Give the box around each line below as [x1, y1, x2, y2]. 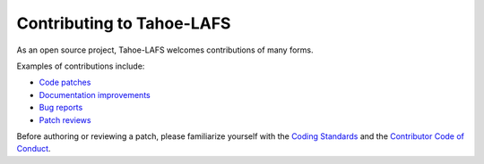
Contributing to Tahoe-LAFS [16, 13, 231, 33]
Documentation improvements [39, 89, 151, 100]
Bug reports [39, 102, 83, 113]
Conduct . [16, 143, 51, 154]
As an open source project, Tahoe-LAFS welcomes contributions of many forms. [16, 45, 314, 55]
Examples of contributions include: [16, 61, 145, 71]
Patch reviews [39, 114, 91, 125]
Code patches [39, 77, 91, 88]
